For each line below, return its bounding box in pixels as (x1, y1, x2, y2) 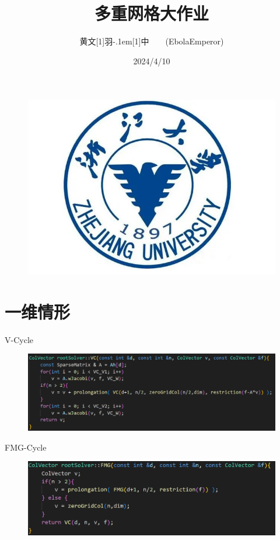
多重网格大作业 (94, 1, 209, 25)
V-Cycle (5, 333, 33, 345)
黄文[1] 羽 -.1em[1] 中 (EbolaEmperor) (79, 35, 224, 47)
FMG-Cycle (5, 441, 47, 453)
